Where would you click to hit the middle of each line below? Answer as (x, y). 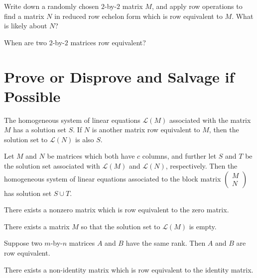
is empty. (203, 226)
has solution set (28, 193)
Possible (32, 96)
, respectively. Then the (201, 166)
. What (243, 16)
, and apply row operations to (197, 6)
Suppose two (23, 243)
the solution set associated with (52, 166)
